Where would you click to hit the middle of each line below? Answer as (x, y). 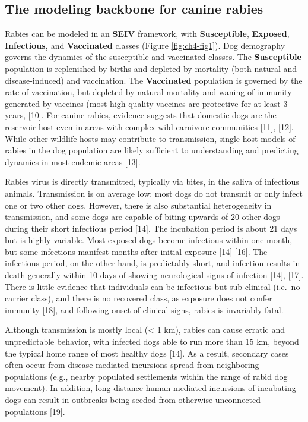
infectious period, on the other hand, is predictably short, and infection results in (153, 263)
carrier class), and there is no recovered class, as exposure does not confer (139, 298)
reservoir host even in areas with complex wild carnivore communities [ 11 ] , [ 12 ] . (149, 126)
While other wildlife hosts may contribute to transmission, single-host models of (150, 138)
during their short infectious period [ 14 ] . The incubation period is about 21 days (151, 228)
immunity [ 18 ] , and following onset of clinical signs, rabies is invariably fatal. (144, 309)
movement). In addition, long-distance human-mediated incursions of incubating (150, 388)
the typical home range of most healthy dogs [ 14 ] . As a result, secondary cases (147, 353)
